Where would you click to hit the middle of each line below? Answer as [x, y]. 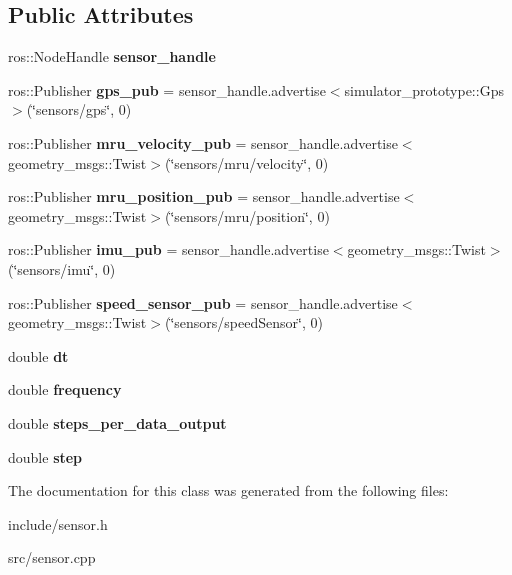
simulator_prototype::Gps [424, 89]
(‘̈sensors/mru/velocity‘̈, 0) [246, 162]
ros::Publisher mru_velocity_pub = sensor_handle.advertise [203, 142]
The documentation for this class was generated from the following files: [228, 490]
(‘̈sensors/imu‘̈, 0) [62, 268]
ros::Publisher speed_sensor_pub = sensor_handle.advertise [203, 302]
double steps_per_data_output [117, 422]
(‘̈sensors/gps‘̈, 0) [79, 109]
